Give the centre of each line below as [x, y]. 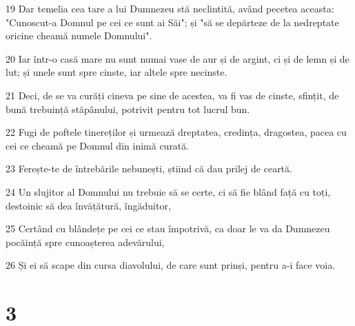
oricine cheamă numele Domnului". [79, 35]
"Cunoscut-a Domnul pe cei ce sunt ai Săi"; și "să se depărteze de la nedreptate [172, 22]
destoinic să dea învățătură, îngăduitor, [88, 205]
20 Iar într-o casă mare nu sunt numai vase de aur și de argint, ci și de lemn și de [177, 58]
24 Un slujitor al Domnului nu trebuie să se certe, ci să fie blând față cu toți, [168, 191]
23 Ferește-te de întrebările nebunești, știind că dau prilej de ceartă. [149, 169]
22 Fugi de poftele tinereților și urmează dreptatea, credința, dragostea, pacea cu [176, 132]
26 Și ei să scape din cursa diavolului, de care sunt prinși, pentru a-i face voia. [171, 265]
